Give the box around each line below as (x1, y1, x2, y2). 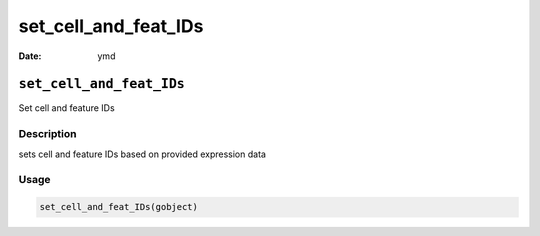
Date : (18, 50, 42, 62)
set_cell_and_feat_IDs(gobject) (39, 201, 199, 213)
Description (18, 127, 77, 141)
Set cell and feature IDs (18, 102, 115, 114)
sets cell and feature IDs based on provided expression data (18, 148, 267, 160)
